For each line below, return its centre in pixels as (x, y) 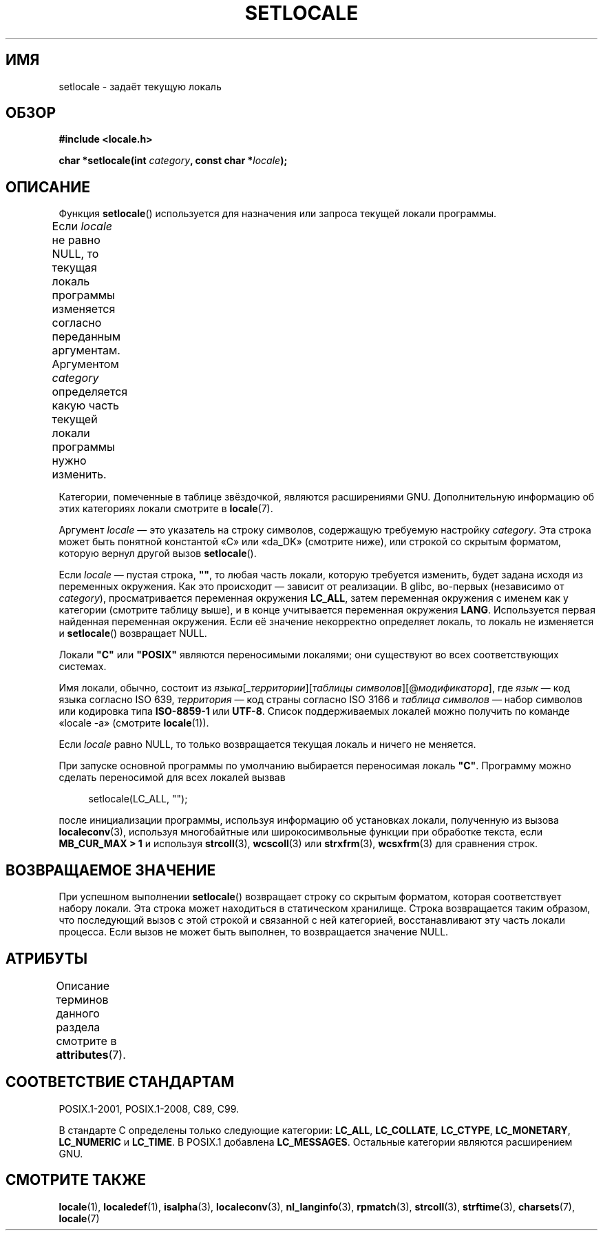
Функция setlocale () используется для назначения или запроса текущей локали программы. (278, 214)
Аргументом (85, 364)
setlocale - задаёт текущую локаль (140, 86)
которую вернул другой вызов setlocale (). (158, 554)
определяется (90, 392)
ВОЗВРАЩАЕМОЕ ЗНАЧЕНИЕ (111, 870)
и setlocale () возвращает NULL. (133, 634)
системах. (83, 667)
